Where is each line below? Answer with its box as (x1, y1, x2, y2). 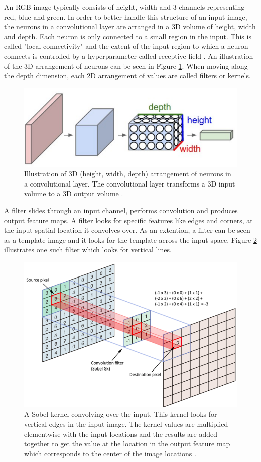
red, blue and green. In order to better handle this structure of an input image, (4, 11, 247, 22)
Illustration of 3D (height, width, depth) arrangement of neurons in (24, 168, 231, 179)
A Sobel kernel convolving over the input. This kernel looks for (24, 409, 217, 419)
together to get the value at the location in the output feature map (24, 438, 230, 449)
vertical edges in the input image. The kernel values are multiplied (24, 418, 228, 429)
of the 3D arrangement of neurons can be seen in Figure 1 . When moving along (4, 60, 248, 71)
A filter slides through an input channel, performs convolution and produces (4, 205, 238, 215)
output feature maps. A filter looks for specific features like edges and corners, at (4, 215, 253, 225)
